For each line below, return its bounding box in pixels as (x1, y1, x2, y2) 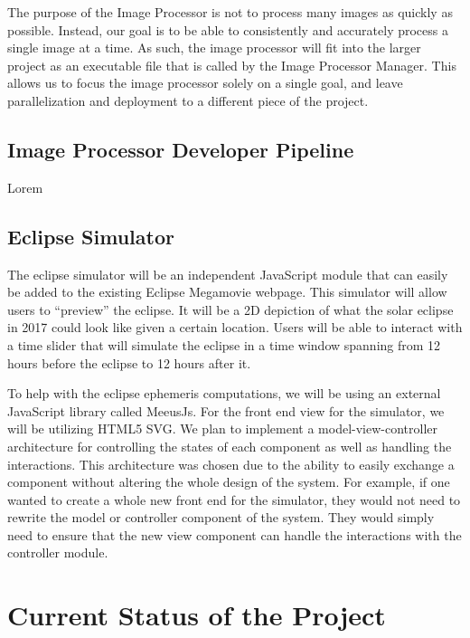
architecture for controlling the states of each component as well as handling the (7, 436, 452, 455)
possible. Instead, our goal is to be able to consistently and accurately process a (7, 20, 448, 39)
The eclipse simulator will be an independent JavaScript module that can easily (7, 264, 448, 283)
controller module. (7, 543, 108, 562)
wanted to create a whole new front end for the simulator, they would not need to (7, 490, 461, 509)
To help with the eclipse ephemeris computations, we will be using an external (7, 384, 441, 403)
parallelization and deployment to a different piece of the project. (7, 90, 369, 110)
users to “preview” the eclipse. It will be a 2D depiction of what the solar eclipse (7, 300, 454, 319)
